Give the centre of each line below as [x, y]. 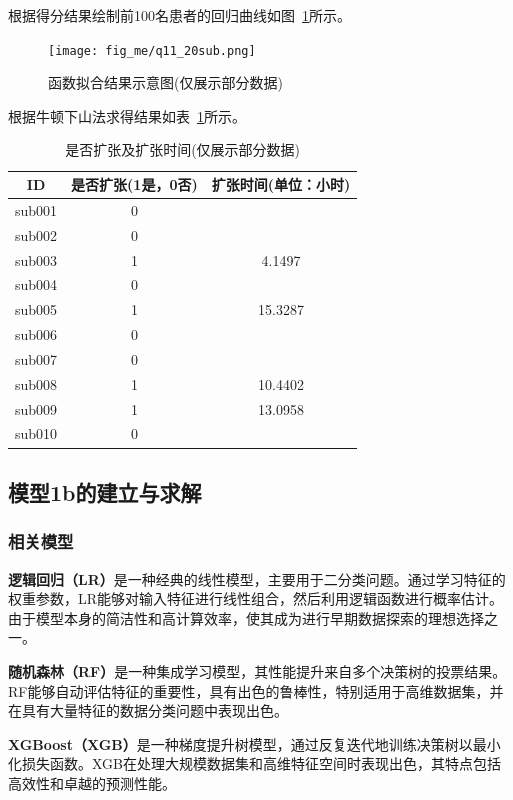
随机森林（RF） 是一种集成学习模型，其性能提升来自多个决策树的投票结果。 [257, 670]
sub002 [36, 234]
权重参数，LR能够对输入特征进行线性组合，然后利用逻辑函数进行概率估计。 [256, 598]
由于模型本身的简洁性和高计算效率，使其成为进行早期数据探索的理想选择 [246, 617]
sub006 [36, 334]
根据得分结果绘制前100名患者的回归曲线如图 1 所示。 [179, 15]
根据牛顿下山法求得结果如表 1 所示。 [127, 115]
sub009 [36, 408]
